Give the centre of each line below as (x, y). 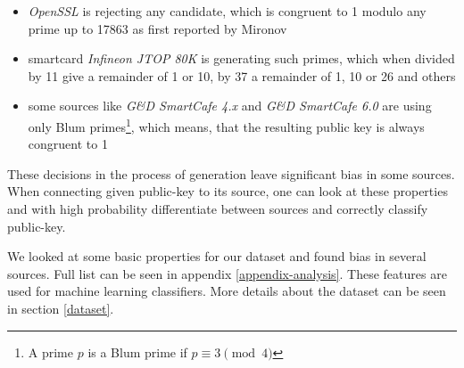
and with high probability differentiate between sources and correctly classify (218, 209)
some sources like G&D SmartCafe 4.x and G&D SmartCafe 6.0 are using (230, 106)
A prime (51, 352)
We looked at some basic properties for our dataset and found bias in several (217, 256)
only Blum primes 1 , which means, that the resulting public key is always (226, 125)
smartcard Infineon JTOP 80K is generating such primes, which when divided (241, 58)
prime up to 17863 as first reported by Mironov (157, 28)
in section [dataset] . (61, 308)
